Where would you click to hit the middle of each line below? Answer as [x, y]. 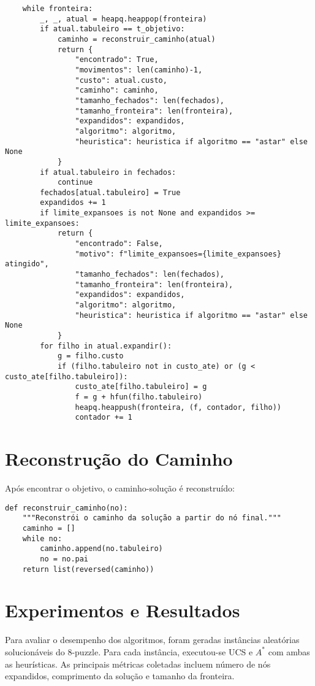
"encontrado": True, [117, 60]
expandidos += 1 [73, 203]
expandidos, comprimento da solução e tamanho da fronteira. [120, 676]
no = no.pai [64, 559]
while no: [42, 538]
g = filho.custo [90, 356]
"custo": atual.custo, [121, 80]
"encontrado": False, [119, 244]
